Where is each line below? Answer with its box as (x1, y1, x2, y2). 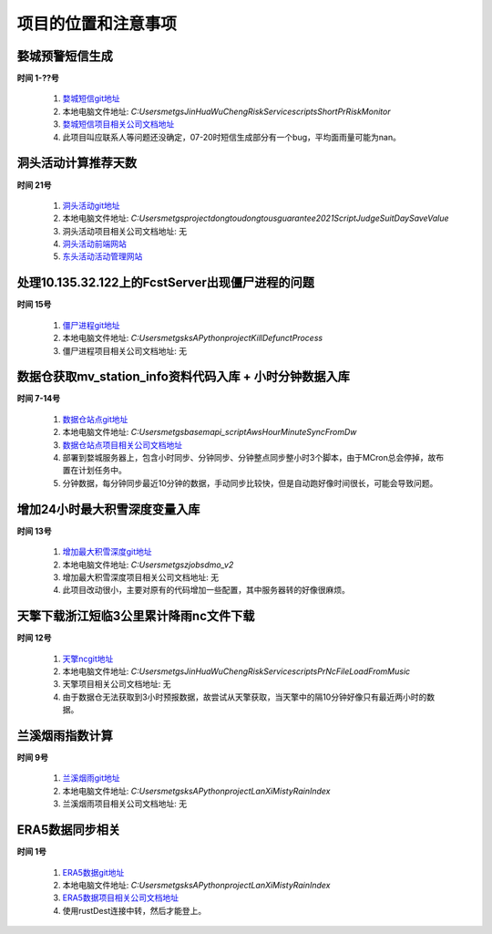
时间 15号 (16, 299, 52, 310)
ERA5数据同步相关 (16, 822, 121, 838)
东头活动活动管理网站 (62, 251, 143, 262)
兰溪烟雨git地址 (62, 773, 120, 784)
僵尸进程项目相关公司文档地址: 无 (62, 345, 187, 356)
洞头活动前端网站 (62, 238, 127, 250)
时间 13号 (16, 525, 52, 536)
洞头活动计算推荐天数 (16, 155, 137, 171)
